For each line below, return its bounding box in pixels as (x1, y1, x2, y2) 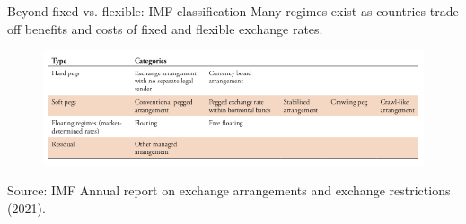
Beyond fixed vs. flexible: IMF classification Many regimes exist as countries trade (7, 2, 459, 20)
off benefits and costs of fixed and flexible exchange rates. (7, 19, 323, 38)
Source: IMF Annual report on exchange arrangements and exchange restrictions (7, 181, 451, 200)
